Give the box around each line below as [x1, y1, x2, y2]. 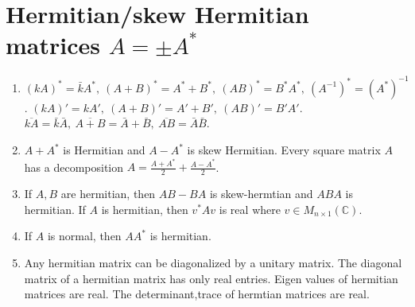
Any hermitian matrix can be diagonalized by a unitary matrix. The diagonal [24, 255, 402, 271]
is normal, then [47, 227, 122, 244]
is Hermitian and [63, 142, 145, 157]
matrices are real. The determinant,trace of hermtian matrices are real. [24, 286, 370, 302]
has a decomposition [24, 158, 124, 175]
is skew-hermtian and [209, 185, 313, 202]
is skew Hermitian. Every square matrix [187, 142, 381, 157]
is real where [219, 200, 281, 217]
